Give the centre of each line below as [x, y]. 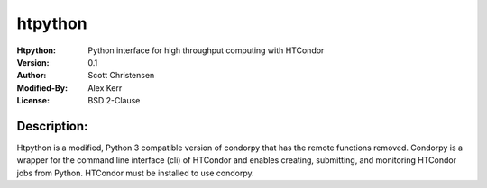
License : [33, 101]
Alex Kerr [105, 88]
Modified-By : [42, 88]
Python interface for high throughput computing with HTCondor [206, 50]
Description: [52, 126]
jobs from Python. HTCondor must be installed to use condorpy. [135, 173]
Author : [32, 76]
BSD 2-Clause [114, 101]
